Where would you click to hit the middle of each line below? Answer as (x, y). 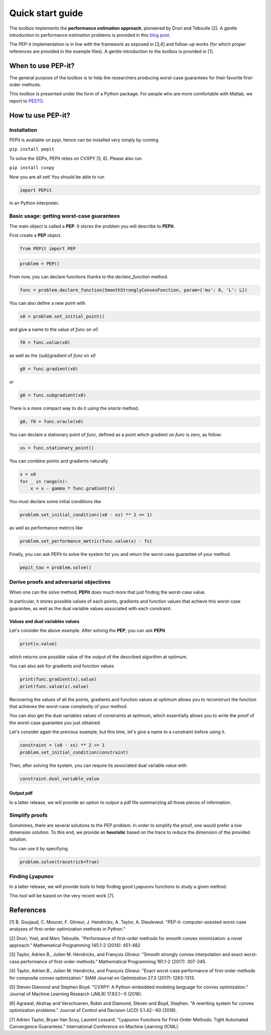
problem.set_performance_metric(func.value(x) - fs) (86, 541)
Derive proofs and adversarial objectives (60, 582)
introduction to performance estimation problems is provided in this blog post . (90, 35)
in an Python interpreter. (34, 203)
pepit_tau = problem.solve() (56, 568)
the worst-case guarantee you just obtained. (55, 723)
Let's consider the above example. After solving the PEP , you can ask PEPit (87, 630)
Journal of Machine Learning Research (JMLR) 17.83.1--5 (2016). (76, 994)
